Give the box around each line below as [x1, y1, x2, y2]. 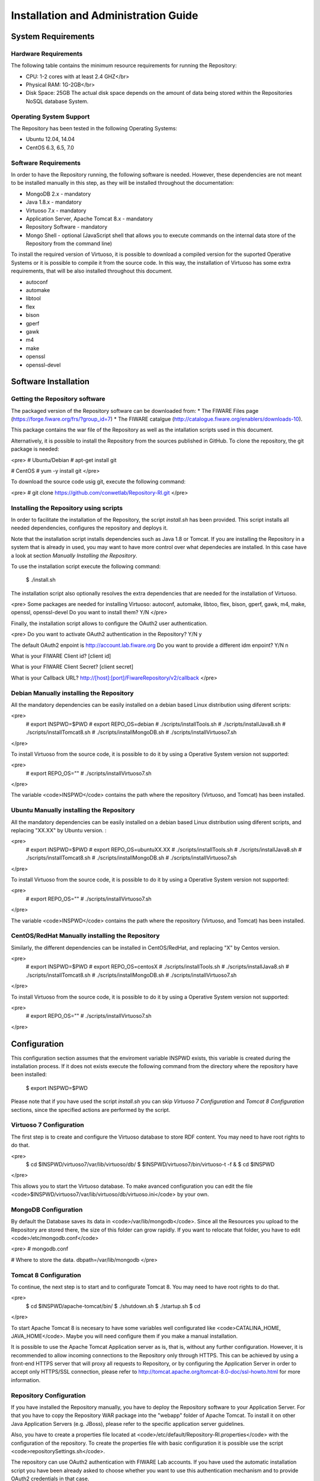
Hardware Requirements [11, 49, 83, 57]
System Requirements [11, 31, 95, 41]
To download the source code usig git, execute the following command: [11, 478, 186, 485]
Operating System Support [11, 113, 90, 121]
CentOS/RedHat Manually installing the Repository [11, 932, 160, 940]
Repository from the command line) [25, 240, 113, 247]
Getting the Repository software [11, 395, 105, 403]
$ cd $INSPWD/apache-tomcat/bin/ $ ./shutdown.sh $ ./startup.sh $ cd [25, 1302, 201, 1309]
